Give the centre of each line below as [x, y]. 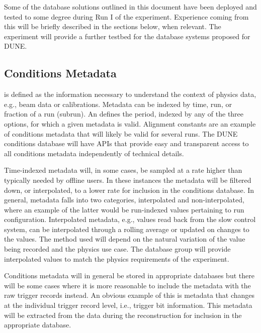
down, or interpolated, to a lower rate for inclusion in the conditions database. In [129, 190]
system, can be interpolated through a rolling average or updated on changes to [127, 229]
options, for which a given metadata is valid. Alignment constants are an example [130, 123]
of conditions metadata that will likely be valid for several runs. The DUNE [121, 133]
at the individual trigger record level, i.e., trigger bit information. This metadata [128, 305]
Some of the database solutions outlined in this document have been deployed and [130, 7]
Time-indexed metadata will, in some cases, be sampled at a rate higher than [123, 170]
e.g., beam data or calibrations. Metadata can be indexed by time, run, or [118, 104]
